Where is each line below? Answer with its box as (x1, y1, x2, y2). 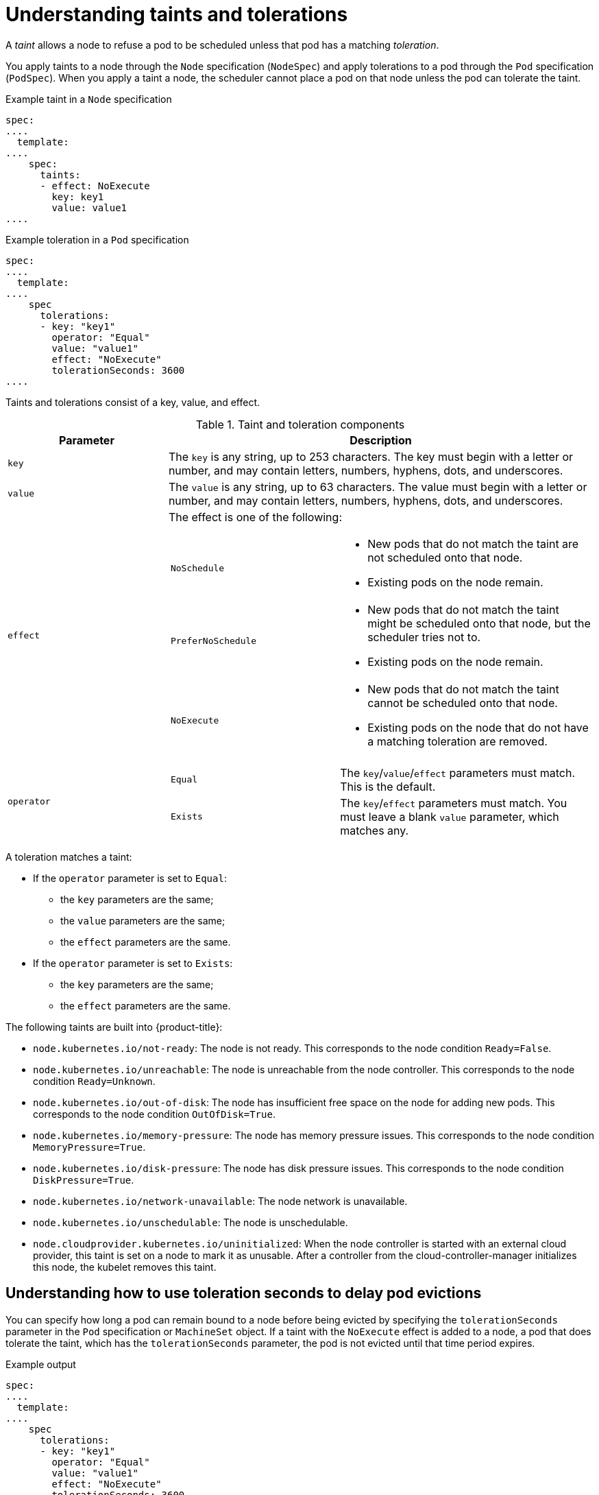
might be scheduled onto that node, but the (367, 616, 591, 630)
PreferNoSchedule (170, 636, 257, 647)
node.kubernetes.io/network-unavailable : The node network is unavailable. (33, 1195, 408, 1207)
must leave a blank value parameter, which (340, 809, 559, 824)
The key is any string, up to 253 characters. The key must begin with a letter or (168, 449, 574, 464)
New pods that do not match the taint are (367, 536, 579, 551)
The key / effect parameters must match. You (340, 796, 567, 810)
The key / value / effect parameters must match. (340, 765, 575, 780)
